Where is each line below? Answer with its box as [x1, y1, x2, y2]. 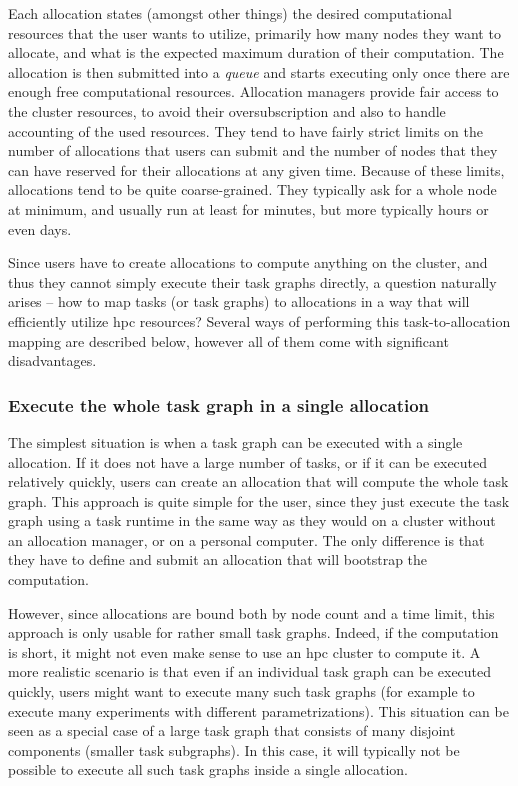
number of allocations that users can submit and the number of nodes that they [8, 140, 498, 161]
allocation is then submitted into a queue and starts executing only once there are [8, 61, 510, 82]
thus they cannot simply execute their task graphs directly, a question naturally [8, 271, 497, 292]
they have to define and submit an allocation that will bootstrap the [8, 549, 428, 570]
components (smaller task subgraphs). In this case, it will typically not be [8, 739, 460, 760]
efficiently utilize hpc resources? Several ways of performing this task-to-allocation [8, 310, 511, 331]
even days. [8, 218, 72, 239]
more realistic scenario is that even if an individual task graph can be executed [8, 661, 492, 682]
